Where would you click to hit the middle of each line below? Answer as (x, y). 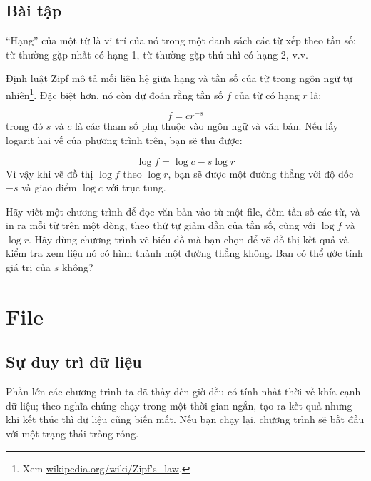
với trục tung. (136, 187)
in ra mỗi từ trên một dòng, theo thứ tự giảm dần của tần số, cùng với (161, 225)
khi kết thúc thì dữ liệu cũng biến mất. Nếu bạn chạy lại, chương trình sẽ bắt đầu (185, 419)
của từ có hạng (267, 95)
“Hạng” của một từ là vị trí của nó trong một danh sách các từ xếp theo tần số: (181, 40)
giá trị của (29, 267)
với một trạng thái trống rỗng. (72, 434)
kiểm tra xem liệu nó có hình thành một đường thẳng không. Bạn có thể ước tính (184, 253)
